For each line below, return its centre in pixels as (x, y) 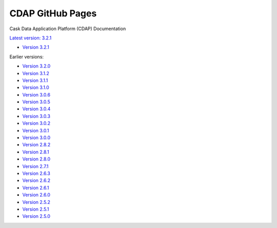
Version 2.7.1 (35, 166)
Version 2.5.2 (36, 202)
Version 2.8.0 (36, 159)
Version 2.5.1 (36, 209)
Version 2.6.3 (36, 173)
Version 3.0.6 (36, 95)
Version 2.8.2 (36, 145)
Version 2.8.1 (36, 152)
